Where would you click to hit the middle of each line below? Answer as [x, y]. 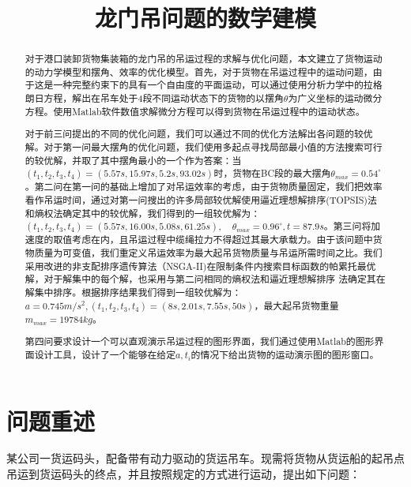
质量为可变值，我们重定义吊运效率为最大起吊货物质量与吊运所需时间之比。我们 [208, 253]
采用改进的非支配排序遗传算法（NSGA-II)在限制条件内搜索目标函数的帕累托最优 [200, 266]
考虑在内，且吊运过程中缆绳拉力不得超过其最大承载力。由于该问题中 [222, 240]
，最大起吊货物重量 [296, 305]
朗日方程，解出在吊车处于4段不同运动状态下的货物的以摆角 [154, 98]
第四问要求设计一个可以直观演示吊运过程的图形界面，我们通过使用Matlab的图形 [200, 341]
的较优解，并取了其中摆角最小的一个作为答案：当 [133, 160]
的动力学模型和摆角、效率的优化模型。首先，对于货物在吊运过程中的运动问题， [199, 71]
